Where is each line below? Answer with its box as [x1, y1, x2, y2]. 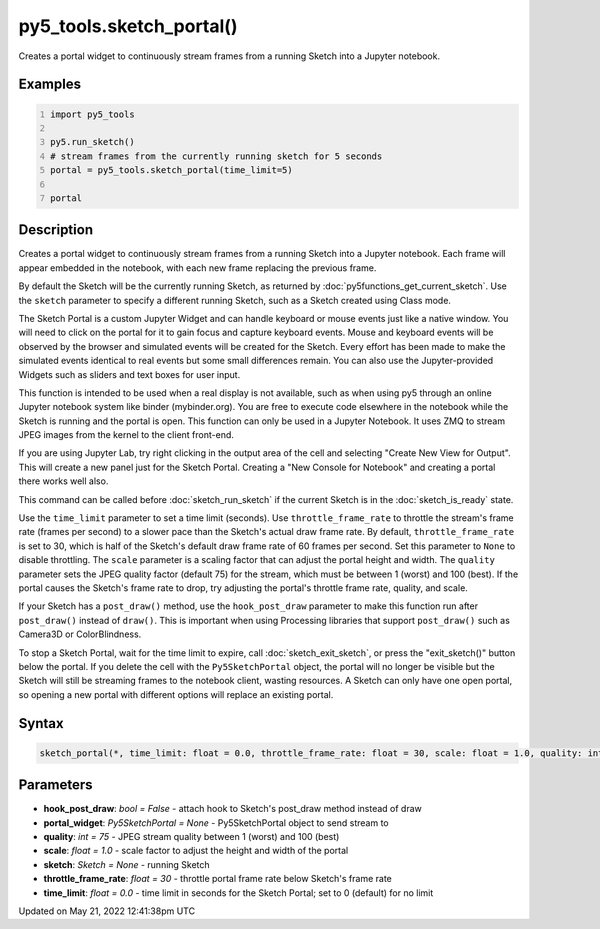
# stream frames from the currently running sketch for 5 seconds [50, 150, 383, 162]
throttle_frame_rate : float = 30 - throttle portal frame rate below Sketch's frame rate [43, 873, 392, 885]
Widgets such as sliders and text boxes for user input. [18, 368, 241, 380]
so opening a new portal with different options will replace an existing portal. [18, 688, 334, 700]
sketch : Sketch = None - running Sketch [43, 858, 210, 870]
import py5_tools [50, 108, 135, 120]
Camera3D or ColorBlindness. [18, 628, 142, 640]
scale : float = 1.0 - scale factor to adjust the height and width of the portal [43, 845, 349, 857]
